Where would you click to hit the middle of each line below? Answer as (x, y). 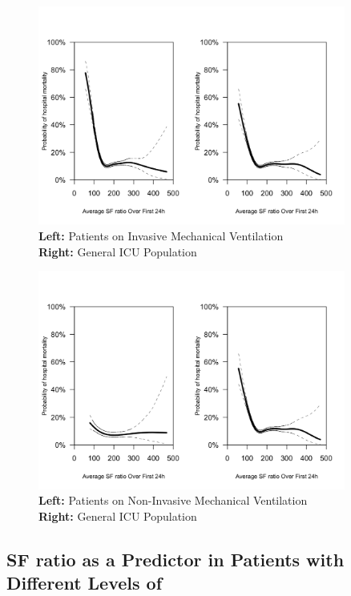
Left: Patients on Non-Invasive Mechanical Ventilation (173, 500)
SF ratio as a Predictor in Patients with (175, 559)
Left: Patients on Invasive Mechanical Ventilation (161, 236)
